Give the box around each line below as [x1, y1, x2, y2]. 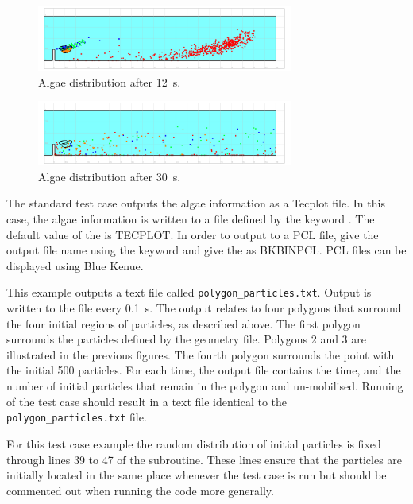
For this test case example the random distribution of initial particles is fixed [6, 435, 381, 452]
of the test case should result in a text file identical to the [6, 393, 288, 409]
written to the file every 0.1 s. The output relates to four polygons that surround [6, 300, 402, 316]
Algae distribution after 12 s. [38, 73, 181, 90]
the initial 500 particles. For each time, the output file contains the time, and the [6, 362, 401, 378]
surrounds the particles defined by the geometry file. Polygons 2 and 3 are [6, 331, 366, 347]
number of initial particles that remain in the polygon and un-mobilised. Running [6, 378, 403, 394]
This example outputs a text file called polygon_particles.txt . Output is [6, 284, 372, 300]
